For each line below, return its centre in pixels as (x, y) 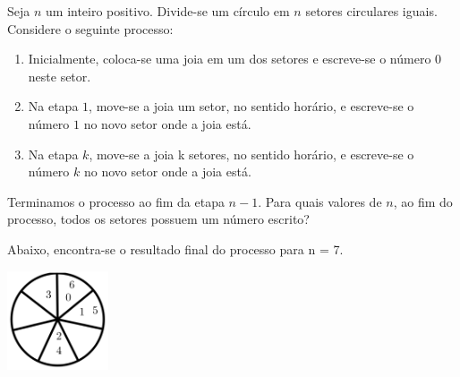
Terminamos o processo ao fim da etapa (116, 201)
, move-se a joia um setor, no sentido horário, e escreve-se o (251, 106)
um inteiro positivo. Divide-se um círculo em (168, 11)
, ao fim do (423, 201)
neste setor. (60, 76)
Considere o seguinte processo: (90, 28)
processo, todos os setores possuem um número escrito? (158, 219)
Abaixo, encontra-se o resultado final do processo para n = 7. (175, 248)
